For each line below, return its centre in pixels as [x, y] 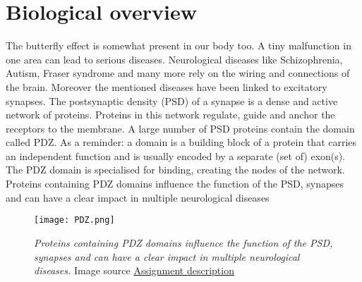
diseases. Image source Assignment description [134, 270]
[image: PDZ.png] [74, 220]
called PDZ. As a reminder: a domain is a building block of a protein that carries [181, 142]
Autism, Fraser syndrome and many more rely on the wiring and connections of [178, 73]
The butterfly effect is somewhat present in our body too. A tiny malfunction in [179, 45]
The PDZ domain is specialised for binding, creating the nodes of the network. [175, 170]
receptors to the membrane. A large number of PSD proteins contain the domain [180, 128]
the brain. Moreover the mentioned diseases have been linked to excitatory [167, 86]
